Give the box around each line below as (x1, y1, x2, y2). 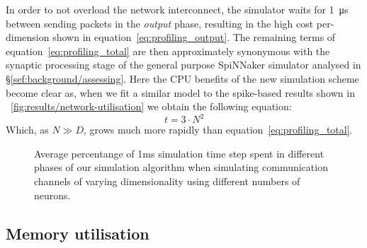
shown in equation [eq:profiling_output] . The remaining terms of (52, 30, 336, 45)
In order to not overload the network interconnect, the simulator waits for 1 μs (6, 2, 349, 16)
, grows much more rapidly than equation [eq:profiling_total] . (84, 122, 353, 137)
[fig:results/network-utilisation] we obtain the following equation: (11, 99, 292, 114)
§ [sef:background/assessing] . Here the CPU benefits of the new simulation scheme (6, 71, 359, 85)
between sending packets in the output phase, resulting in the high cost (6, 16, 314, 30)
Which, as (6, 122, 49, 137)
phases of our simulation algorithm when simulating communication (34, 160, 328, 175)
